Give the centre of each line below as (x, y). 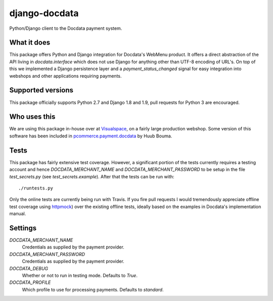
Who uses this (32, 117)
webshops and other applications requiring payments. (65, 76)
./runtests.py (36, 188)
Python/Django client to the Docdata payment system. (66, 28)
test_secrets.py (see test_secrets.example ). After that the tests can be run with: (92, 176)
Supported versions (41, 90)
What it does (30, 43)
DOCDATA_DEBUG (29, 268)
